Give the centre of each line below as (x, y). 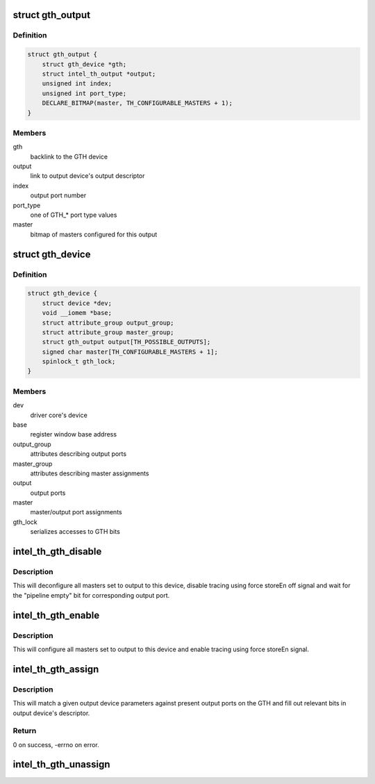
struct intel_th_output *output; (99, 74)
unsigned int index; (77, 84)
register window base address (74, 434)
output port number (58, 195)
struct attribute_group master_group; (108, 332)
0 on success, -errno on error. (56, 744)
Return (25, 731)
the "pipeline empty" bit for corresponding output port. (91, 595)
